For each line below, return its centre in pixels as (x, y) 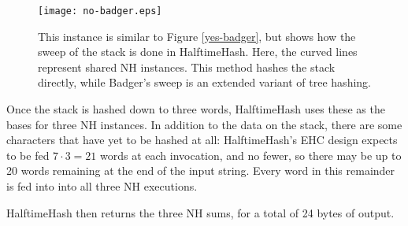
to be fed (28, 155)
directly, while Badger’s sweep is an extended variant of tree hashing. (204, 82)
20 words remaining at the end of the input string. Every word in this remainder (201, 170)
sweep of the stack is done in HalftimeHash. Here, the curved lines (198, 52)
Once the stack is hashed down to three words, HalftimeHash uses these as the (196, 109)
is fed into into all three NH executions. (102, 186)
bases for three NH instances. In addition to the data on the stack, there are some (204, 124)
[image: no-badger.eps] (100, 11)
